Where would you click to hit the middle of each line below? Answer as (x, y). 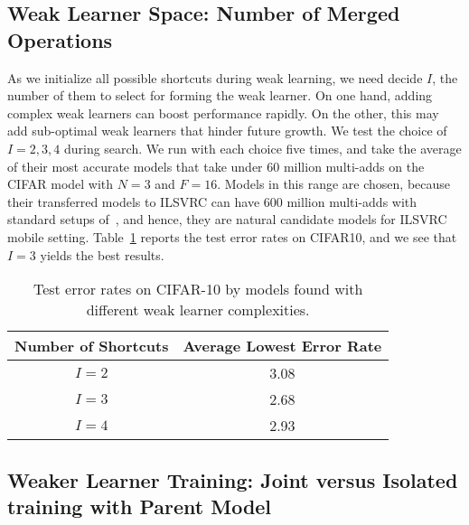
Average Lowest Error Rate (282, 346)
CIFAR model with (61, 184)
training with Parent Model (140, 506)
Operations (60, 39)
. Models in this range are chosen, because (334, 184)
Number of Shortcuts (92, 346)
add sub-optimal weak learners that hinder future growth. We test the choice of (227, 131)
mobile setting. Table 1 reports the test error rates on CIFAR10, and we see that (232, 236)
